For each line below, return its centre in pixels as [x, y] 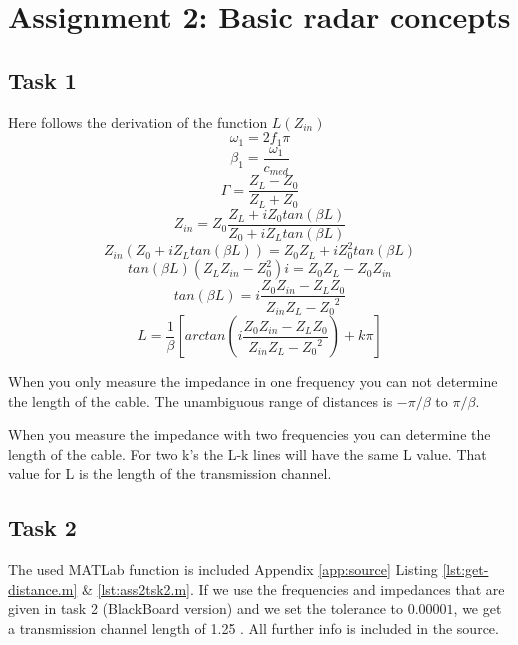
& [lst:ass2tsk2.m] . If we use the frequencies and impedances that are [293, 588]
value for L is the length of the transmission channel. [170, 473]
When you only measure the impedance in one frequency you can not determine [253, 381]
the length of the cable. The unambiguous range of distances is [200, 400]
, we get [477, 608]
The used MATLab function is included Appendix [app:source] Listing [223, 569]
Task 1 [42, 79]
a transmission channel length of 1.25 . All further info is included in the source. [253, 628]
